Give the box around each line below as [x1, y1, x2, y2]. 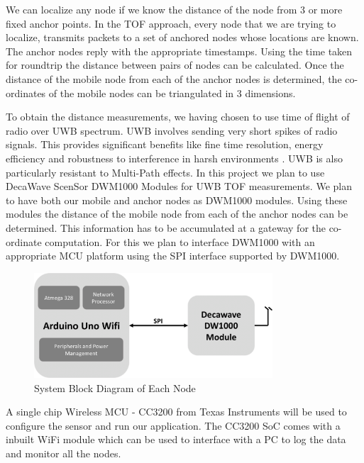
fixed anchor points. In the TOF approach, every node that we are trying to [6, 16, 336, 30]
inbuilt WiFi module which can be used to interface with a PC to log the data [6, 432, 346, 447]
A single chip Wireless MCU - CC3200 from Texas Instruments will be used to [6, 404, 347, 419]
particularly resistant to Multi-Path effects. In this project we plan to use [6, 164, 325, 179]
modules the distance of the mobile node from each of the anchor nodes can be [6, 206, 348, 221]
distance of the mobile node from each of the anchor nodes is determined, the [6, 71, 342, 86]
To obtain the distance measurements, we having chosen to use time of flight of [6, 109, 350, 124]
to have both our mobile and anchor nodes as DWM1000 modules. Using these [6, 192, 348, 207]
